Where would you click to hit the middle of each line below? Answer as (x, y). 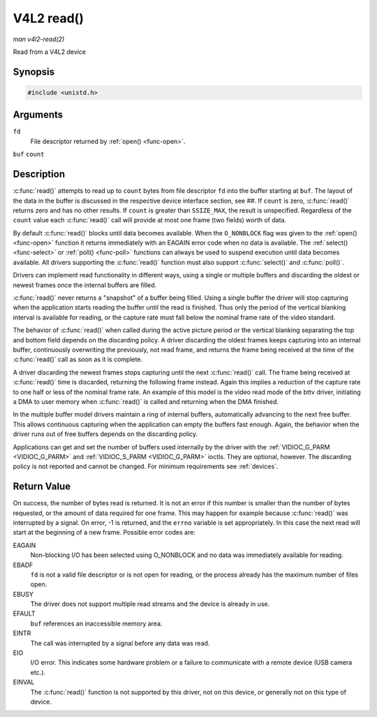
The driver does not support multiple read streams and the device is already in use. (150, 604)
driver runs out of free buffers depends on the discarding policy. (105, 434)
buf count (29, 154)
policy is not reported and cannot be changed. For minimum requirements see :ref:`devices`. (146, 466)
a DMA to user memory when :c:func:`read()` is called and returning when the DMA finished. (146, 401)
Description (39, 174)
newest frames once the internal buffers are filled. (85, 285)
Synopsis (34, 72)
